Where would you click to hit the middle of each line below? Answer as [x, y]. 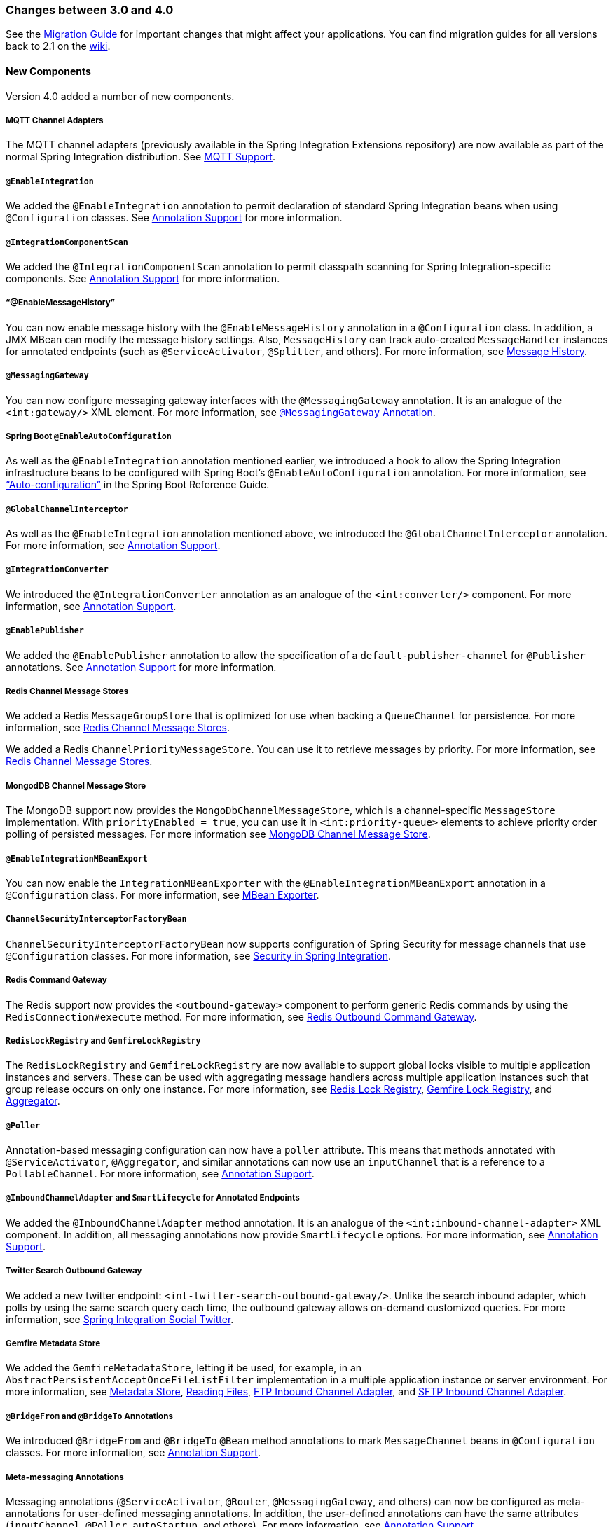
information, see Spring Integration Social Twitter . [120, 1319]
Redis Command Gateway [56, 980]
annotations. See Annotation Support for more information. [141, 667]
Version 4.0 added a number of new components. [120, 96]
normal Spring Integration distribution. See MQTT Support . [140, 157]
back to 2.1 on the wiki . [58, 46]
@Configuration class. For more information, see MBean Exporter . [163, 894]
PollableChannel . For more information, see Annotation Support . [160, 1174]
